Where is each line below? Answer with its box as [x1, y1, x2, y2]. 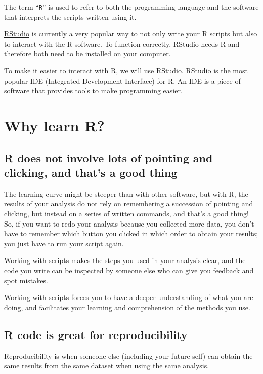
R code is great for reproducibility [4, 326, 188, 342]
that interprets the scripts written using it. [4, 11, 137, 22]
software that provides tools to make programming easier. [4, 85, 183, 96]
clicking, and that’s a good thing [4, 164, 178, 180]
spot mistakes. [4, 275, 48, 285]
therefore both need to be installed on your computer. [4, 48, 171, 59]
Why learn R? [4, 115, 105, 135]
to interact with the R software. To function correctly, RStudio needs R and [4, 38, 240, 49]
